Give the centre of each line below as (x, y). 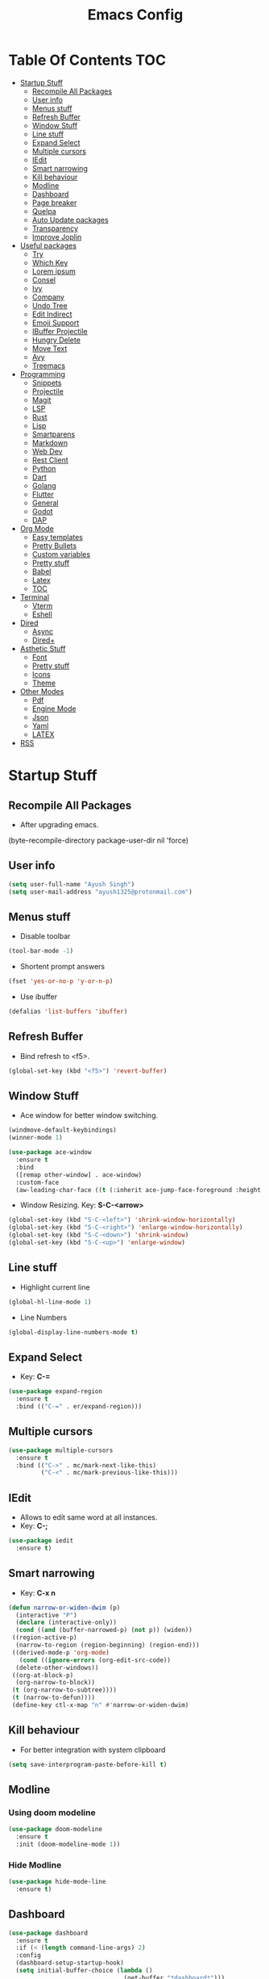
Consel (44, 279)
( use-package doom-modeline (56, 1830)
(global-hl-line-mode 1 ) (50, 1302)
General (45, 503)
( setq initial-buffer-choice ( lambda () (84, 1971)
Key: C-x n (38, 1592)
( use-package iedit (41, 1541)
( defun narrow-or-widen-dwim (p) (64, 1608)
